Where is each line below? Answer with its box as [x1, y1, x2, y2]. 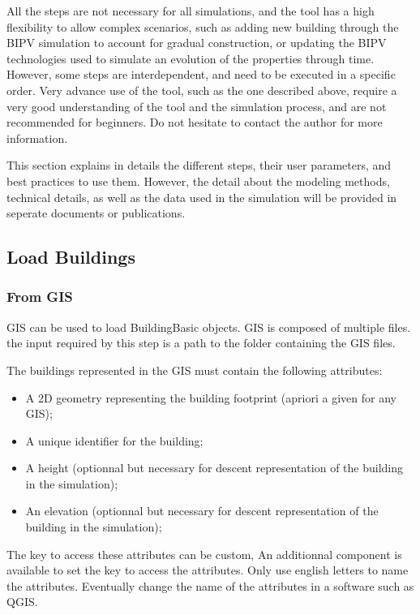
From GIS [6, 286, 73, 307]
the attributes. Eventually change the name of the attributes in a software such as [6, 577, 414, 594]
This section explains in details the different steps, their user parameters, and [6, 157, 392, 174]
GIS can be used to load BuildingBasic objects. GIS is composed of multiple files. [6, 318, 411, 335]
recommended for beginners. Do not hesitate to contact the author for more [6, 114, 383, 131]
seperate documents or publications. [6, 204, 186, 221]
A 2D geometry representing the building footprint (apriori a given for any [25, 389, 396, 406]
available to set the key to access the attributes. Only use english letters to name [6, 561, 409, 578]
